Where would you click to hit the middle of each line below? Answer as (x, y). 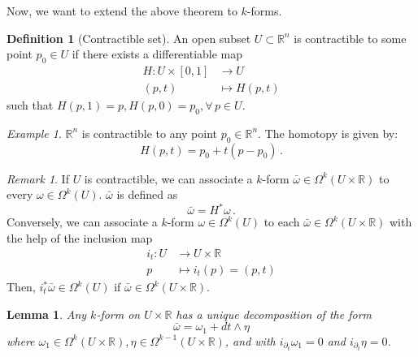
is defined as (147, 194)
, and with (250, 340)
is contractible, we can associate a (168, 178)
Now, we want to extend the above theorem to (122, 11)
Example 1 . (34, 133)
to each (282, 222)
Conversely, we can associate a (82, 222)
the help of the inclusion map (80, 237)
